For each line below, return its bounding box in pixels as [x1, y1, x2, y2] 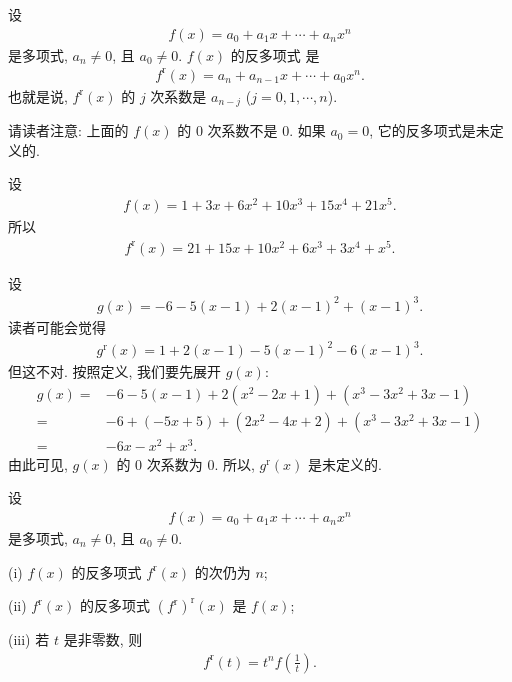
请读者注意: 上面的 [8, 120, 129, 141]
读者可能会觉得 [8, 316, 106, 337]
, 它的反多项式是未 [369, 120, 490, 141]
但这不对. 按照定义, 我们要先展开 [8, 361, 222, 382]
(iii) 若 [8, 629, 50, 650]
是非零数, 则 [63, 629, 143, 650]
